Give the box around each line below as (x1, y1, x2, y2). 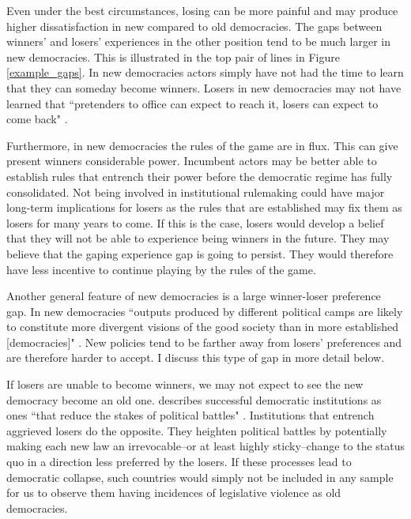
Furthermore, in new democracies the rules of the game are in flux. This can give (6, 137, 398, 153)
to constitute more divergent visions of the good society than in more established (6, 318, 399, 335)
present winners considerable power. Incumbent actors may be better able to (6, 152, 377, 169)
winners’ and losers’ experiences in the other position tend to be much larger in (6, 33, 390, 50)
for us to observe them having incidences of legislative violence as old (6, 484, 341, 501)
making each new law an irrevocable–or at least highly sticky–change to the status (6, 438, 405, 454)
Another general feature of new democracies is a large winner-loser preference (6, 288, 381, 304)
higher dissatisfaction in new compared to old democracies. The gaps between (6, 17, 383, 34)
